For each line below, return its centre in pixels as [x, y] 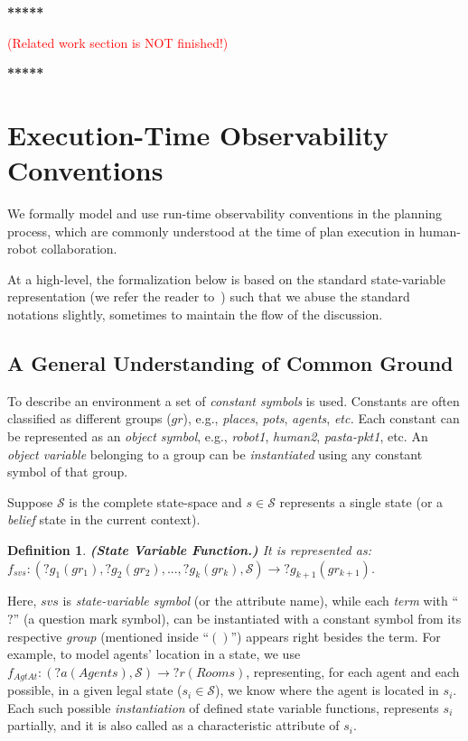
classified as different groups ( [89, 418]
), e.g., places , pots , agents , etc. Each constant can [321, 418]
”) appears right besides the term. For [336, 636]
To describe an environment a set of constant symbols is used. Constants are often [234, 400]
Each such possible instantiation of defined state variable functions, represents [223, 707]
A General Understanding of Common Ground [230, 363]
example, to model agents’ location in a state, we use [154, 654]
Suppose [30, 501]
